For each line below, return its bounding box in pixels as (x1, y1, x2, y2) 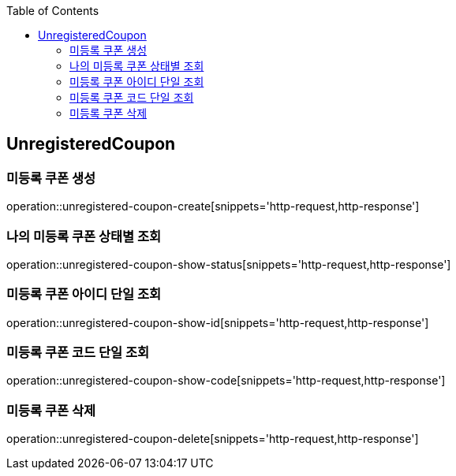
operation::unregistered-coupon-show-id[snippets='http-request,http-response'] (6, 315, 429, 329)
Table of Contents (6, 4, 99, 17)
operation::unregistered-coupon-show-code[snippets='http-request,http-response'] (6, 374, 446, 388)
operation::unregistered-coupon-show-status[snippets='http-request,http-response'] (6, 257, 451, 271)
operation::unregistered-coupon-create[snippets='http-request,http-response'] (6, 199, 420, 214)
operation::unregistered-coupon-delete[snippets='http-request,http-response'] (6, 432, 419, 446)
